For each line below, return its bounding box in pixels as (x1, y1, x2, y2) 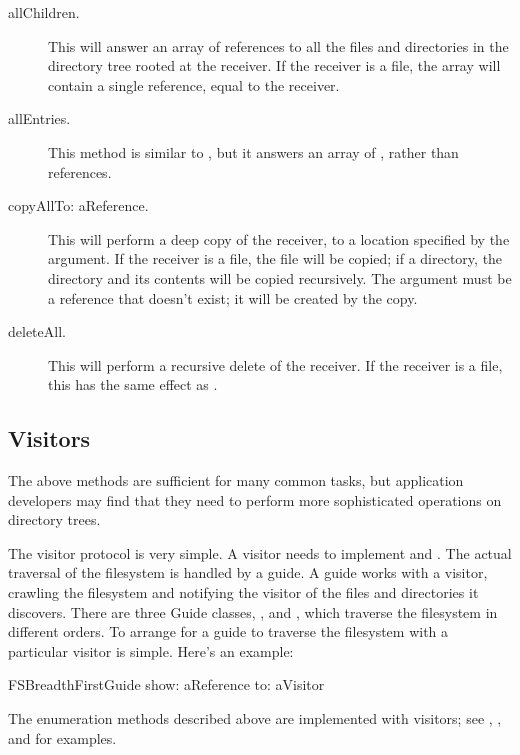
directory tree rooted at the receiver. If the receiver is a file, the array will (48, 55, 501, 76)
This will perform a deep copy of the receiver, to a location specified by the (48, 228, 510, 249)
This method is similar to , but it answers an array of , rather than (48, 141, 459, 162)
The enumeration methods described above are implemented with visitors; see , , (8, 708, 502, 729)
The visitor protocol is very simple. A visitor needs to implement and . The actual (8, 542, 512, 563)
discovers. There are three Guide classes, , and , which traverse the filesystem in (8, 601, 498, 622)
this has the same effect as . (48, 374, 218, 395)
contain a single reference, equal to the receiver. (48, 74, 340, 95)
